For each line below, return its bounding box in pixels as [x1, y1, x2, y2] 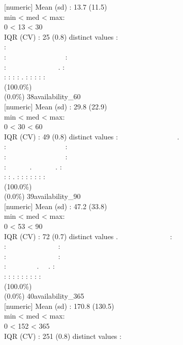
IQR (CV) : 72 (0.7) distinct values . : [4, 231, 172, 241]
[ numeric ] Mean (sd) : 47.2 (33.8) [4, 200, 107, 211]
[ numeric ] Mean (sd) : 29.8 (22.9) [4, 101, 107, 111]
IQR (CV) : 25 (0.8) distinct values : [4, 31, 118, 42]
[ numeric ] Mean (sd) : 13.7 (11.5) [4, 2, 107, 12]
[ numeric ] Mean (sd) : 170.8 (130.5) [4, 300, 114, 311]
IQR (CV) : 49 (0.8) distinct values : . [4, 131, 179, 141]
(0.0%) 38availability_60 [4, 91, 81, 102]
